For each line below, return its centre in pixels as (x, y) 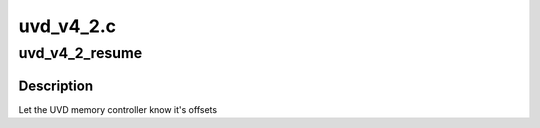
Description (56, 85)
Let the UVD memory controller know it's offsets (118, 109)
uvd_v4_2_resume (80, 53)
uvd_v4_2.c (67, 26)
